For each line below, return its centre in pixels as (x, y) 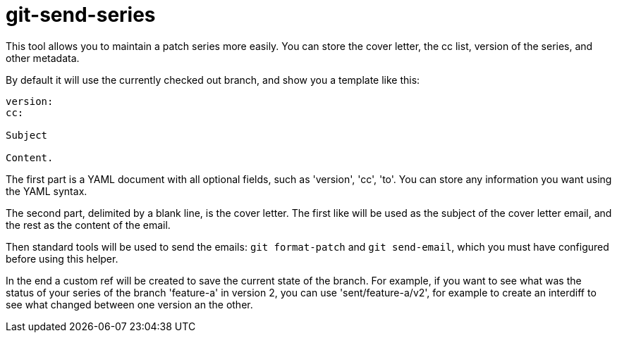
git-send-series (81, 15)
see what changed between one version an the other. (129, 304)
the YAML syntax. (47, 191)
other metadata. (43, 58)
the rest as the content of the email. (88, 225)
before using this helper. (62, 258)
